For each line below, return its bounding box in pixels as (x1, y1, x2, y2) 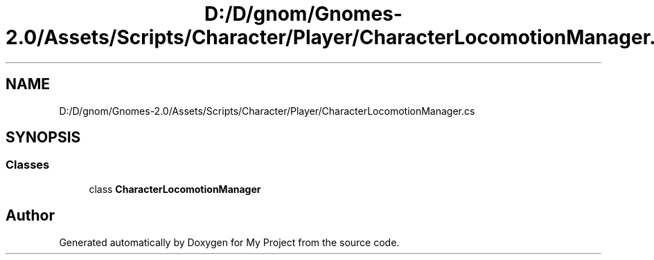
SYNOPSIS (6, 129, 81, 147)
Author (6, 207, 55, 225)
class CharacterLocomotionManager (89, 183, 261, 195)
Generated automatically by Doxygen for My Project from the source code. (59, 236, 400, 248)
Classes (6, 158, 50, 172)
